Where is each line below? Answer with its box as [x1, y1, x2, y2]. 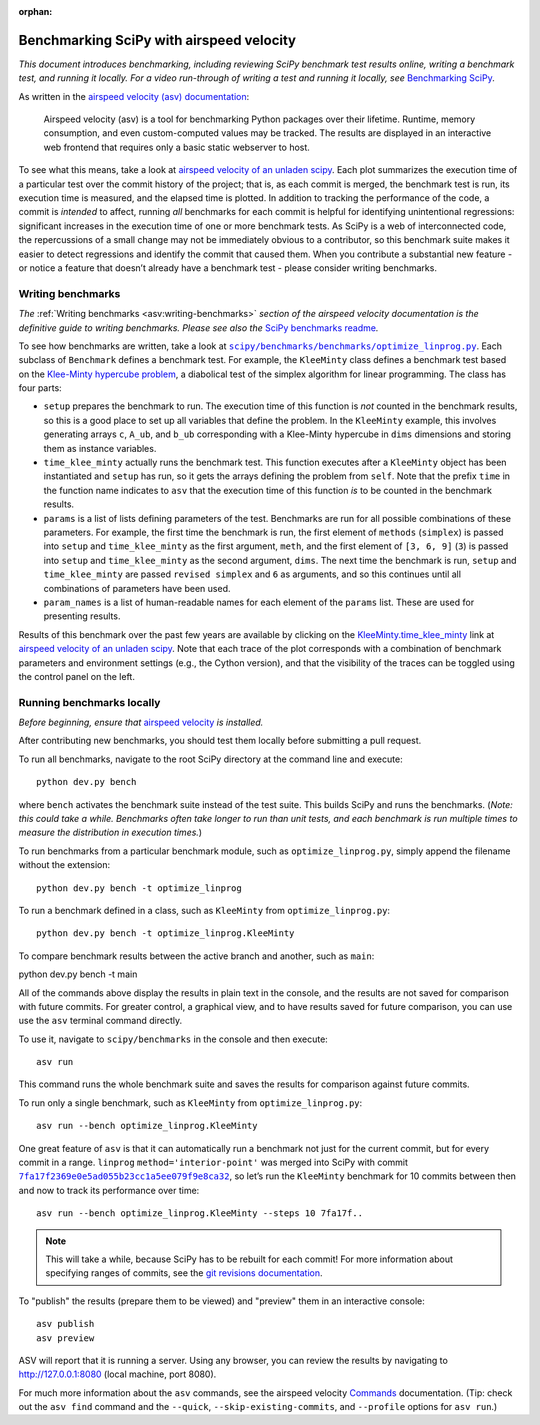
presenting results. [43, 610, 121, 622]
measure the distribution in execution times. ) [18, 826, 203, 839]
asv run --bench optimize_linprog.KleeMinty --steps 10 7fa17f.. [36, 1208, 364, 1219]
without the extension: [18, 859, 110, 871]
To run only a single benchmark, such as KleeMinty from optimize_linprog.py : [18, 1096, 363, 1109]
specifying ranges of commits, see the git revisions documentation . [45, 1267, 324, 1279]
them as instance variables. [43, 442, 157, 454]
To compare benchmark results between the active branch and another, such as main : [18, 950, 375, 962]
